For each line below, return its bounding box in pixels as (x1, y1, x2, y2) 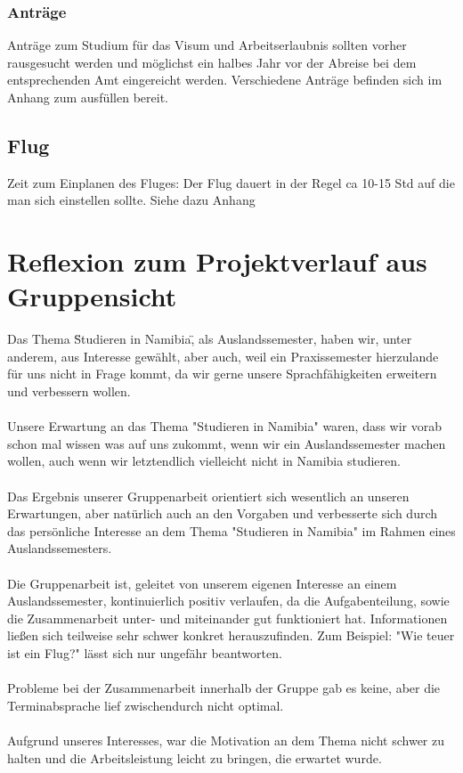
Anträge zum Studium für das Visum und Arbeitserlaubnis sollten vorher (7, 36, 407, 54)
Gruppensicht (7, 278, 177, 314)
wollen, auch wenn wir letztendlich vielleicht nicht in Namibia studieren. (7, 452, 401, 470)
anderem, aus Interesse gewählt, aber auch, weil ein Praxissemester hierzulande (7, 346, 439, 365)
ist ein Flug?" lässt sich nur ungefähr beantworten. (7, 643, 282, 662)
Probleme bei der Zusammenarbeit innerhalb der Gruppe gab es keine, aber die (7, 679, 441, 697)
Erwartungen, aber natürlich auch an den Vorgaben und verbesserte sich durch (7, 504, 438, 523)
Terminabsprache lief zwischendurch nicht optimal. (7, 696, 284, 714)
